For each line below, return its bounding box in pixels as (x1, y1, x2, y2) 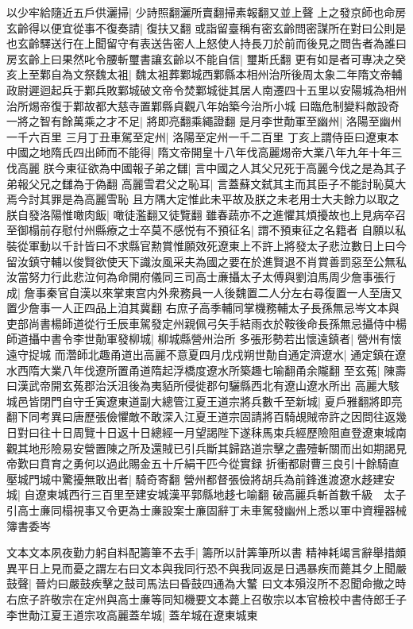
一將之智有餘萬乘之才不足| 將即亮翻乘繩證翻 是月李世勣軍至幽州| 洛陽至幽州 (6, 113, 402, 129)
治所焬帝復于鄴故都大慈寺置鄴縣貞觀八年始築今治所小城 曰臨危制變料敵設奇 (6, 97, 399, 114)
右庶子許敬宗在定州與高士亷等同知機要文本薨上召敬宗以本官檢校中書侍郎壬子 (6, 590, 407, 607)
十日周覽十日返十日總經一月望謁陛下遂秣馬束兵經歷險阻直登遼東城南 (50, 424, 407, 441)
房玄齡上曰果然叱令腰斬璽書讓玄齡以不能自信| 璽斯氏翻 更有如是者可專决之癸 (6, 50, 407, 67)
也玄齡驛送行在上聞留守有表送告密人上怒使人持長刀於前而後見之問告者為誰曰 (6, 35, 407, 52)
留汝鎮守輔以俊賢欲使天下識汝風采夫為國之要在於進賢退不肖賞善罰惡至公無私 (6, 253, 407, 269)
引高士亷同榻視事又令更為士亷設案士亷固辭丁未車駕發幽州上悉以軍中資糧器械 (6, 502, 407, 518)
